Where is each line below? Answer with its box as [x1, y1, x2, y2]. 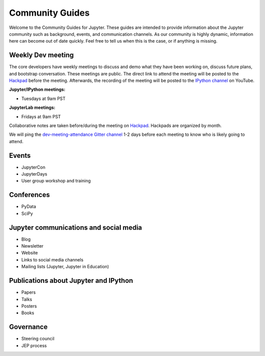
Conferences [9, 191, 50, 199]
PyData [21, 203, 36, 209]
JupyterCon [21, 164, 46, 170]
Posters [21, 303, 37, 309]
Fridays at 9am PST [21, 113, 61, 120]
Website [21, 250, 38, 256]
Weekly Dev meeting [9, 51, 74, 59]
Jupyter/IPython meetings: [9, 86, 66, 93]
